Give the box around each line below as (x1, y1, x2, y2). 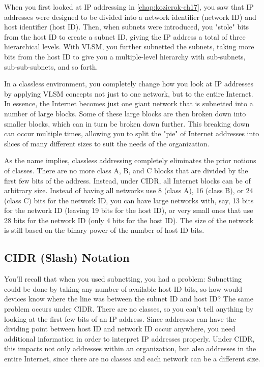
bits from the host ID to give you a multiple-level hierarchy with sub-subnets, (4, 51, 246, 62)
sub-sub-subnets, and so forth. (4, 61, 98, 72)
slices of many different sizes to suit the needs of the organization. (4, 138, 210, 148)
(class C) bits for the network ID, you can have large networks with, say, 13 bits (4, 195, 254, 205)
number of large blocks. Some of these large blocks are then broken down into (4, 108, 246, 118)
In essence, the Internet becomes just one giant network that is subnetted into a (4, 98, 253, 109)
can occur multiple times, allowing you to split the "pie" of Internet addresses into (4, 128, 259, 139)
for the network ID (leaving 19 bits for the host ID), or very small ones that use (4, 205, 253, 216)
